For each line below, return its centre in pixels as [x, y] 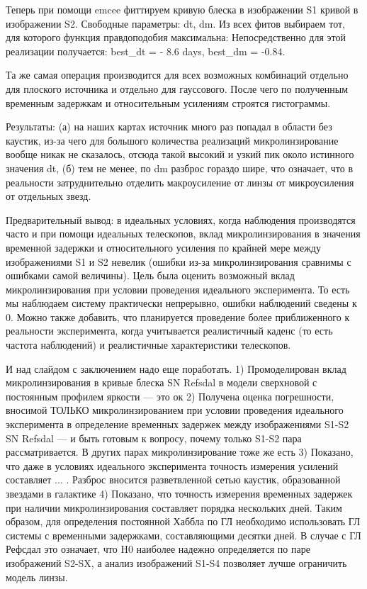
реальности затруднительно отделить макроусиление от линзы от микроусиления [180, 182]
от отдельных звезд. [49, 196]
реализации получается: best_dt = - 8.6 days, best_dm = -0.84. [146, 51]
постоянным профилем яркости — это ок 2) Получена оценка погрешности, [170, 396]
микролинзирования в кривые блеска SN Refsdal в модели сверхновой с [162, 382]
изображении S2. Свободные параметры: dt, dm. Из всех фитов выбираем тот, [175, 23]
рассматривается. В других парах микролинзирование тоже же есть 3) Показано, [180, 452]
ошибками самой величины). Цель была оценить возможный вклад [150, 275]
